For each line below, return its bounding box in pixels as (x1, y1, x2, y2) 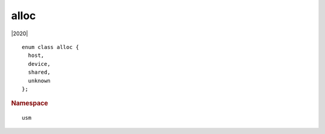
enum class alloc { (22, 44, 79, 50)
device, (28, 60, 51, 67)
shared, (28, 69, 51, 76)
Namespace (11, 99, 48, 108)
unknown (28, 77, 51, 84)
